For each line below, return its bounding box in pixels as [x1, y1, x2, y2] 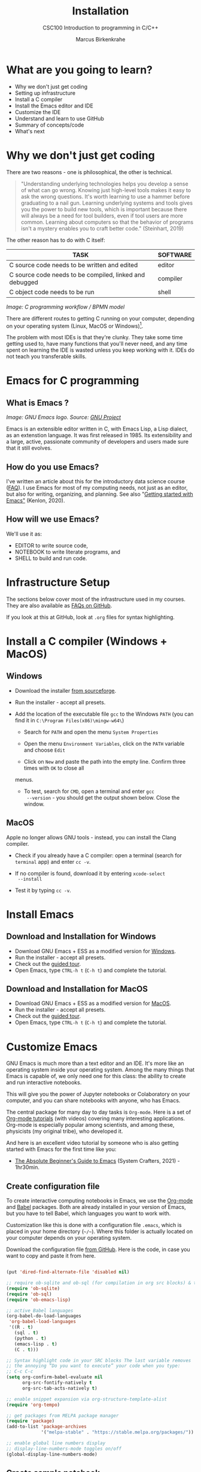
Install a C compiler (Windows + [6, 635, 167, 648]
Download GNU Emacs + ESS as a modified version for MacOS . [14, 1000, 172, 1007]
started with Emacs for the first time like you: [6, 1145, 117, 1153]
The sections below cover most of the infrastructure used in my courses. [6, 596, 185, 603]
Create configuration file [6, 1181, 100, 1191]
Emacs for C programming [6, 374, 139, 388]
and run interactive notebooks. [6, 1079, 82, 1086]
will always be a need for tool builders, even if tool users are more [20, 212, 184, 219]
